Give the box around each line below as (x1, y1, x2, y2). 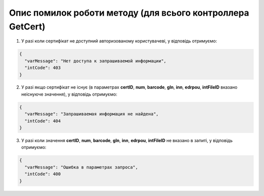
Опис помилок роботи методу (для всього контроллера (9, 7, 249, 18)
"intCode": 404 (24, 118, 61, 123)
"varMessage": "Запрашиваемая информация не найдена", (24, 111, 159, 117)
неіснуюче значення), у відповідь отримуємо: (21, 91, 117, 97)
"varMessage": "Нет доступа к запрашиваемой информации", (24, 58, 167, 64)
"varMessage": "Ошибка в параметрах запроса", (24, 164, 138, 170)
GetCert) (9, 21, 46, 32)
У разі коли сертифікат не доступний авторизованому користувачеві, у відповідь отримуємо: (21, 38, 217, 44)
